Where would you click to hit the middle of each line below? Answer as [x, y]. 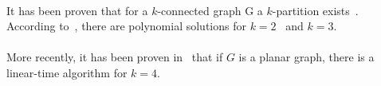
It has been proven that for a [77, 10]
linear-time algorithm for [67, 72]
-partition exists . [315, 10]
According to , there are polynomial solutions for [126, 26]
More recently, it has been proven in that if [115, 57]
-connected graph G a [210, 10]
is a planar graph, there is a [306, 57]
